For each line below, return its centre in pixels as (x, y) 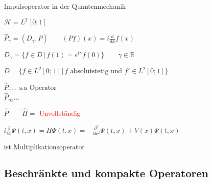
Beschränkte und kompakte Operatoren (106, 173)
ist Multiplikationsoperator (44, 146)
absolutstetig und (96, 71)
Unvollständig (60, 112)
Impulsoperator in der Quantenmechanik (65, 6)
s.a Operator (38, 88)
